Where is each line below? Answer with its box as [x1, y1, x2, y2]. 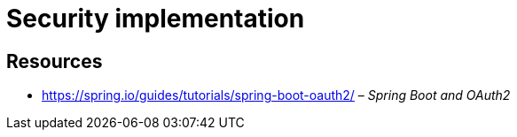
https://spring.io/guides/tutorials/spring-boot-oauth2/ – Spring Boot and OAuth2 [42, 88, 511, 103]
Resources [6, 49, 103, 72]
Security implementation [6, 4, 305, 34]
